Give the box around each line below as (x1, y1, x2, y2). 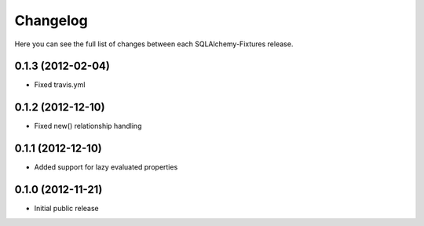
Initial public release (34, 204, 100, 213)
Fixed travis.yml (34, 80, 86, 89)
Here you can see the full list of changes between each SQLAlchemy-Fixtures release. (14, 39, 294, 49)
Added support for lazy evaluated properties (34, 162, 178, 172)
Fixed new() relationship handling (34, 122, 142, 131)
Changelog (14, 12, 88, 29)
